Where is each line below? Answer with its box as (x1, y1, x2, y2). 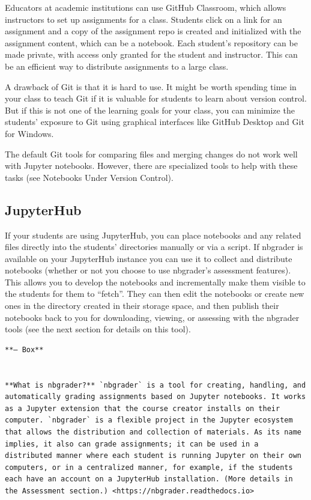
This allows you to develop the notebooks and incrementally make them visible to (5, 275, 306, 288)
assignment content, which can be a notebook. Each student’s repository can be (5, 36, 298, 49)
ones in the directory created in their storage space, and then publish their (5, 299, 279, 312)
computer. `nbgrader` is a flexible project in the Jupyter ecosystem (5, 416, 293, 425)
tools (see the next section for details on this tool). (5, 323, 191, 335)
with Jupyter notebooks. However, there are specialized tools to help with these (5, 159, 298, 172)
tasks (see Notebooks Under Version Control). (5, 171, 174, 183)
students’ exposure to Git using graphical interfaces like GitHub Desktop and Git (5, 115, 304, 128)
